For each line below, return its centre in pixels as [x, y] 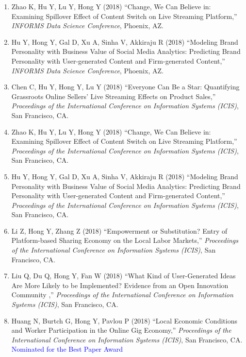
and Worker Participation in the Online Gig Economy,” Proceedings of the [121, 330]
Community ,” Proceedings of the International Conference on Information [122, 295]
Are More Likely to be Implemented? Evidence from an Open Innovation [120, 285]
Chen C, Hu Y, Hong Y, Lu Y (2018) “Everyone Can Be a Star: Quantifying [125, 87]
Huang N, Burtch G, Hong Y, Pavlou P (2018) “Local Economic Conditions [124, 320]
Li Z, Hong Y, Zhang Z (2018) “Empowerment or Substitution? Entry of [119, 230]
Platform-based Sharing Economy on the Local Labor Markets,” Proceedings [125, 240]
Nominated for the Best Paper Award [67, 349]
